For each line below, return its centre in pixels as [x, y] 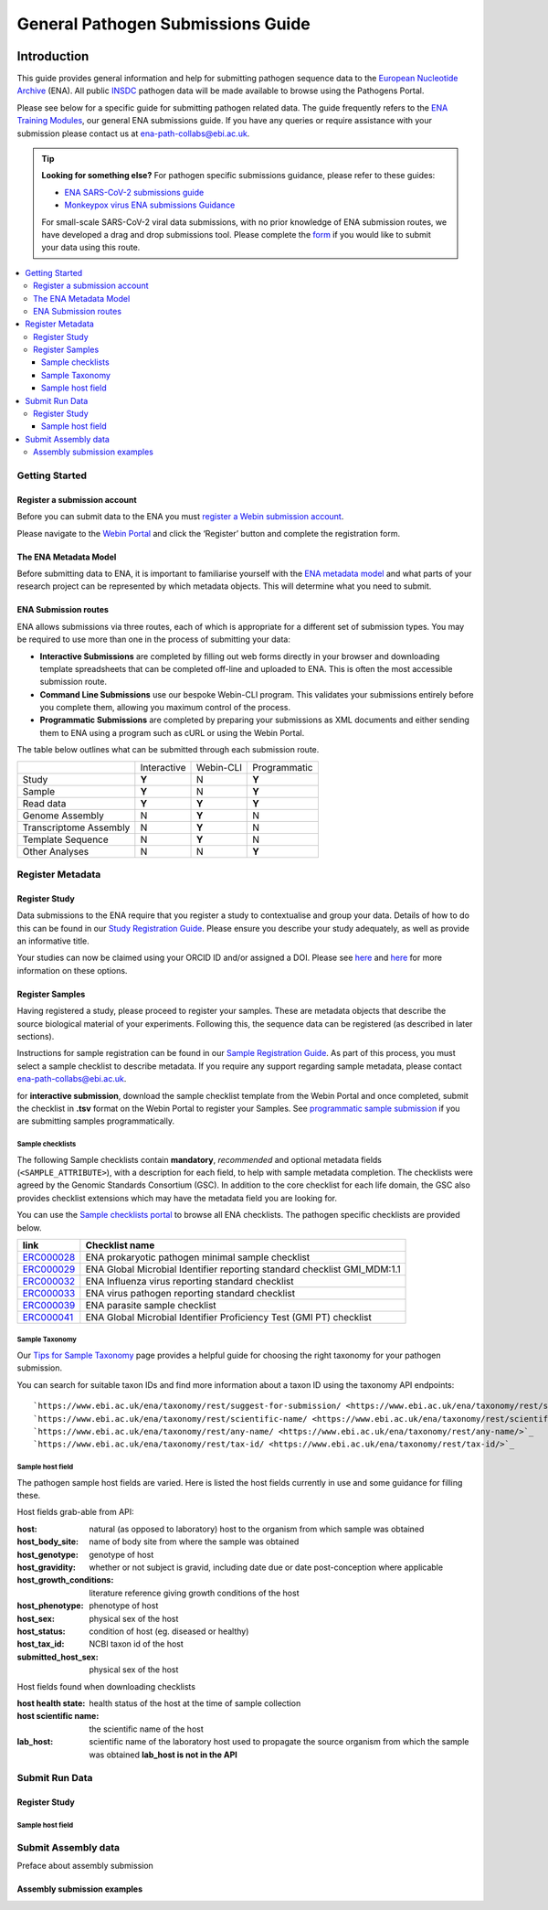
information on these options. [72, 970]
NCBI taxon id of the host [137, 1644]
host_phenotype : [50, 1606]
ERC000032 [49, 1281]
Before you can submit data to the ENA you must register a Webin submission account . [180, 517]
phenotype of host [124, 1606]
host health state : [51, 1703]
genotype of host [121, 1554]
